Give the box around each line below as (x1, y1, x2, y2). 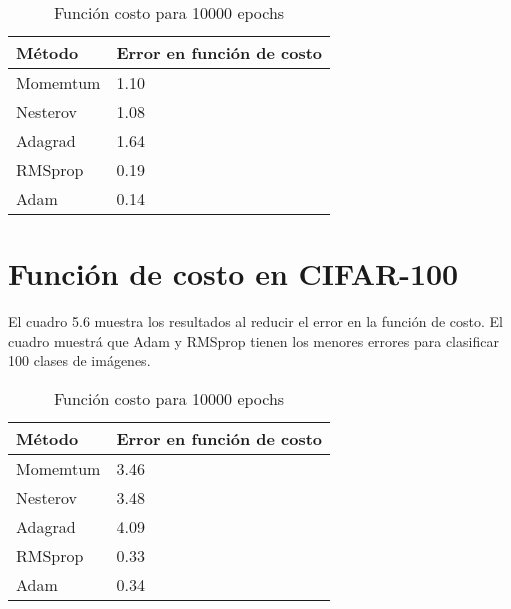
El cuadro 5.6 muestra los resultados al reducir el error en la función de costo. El (8, 311, 503, 332)
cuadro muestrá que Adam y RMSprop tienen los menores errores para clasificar (8, 330, 499, 351)
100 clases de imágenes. (8, 350, 151, 371)
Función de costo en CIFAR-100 (8, 253, 459, 294)
